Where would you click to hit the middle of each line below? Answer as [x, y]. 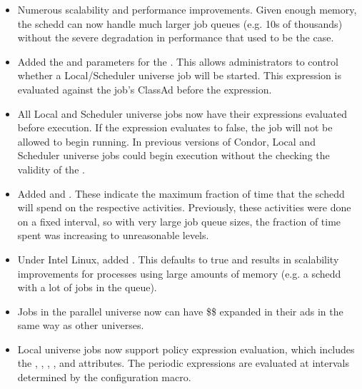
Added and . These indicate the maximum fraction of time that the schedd [181, 193]
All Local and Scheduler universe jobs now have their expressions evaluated [182, 113]
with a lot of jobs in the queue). [87, 287]
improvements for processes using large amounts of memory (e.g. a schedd [179, 273]
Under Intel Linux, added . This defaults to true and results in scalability [178, 259]
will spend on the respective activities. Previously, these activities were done [184, 207]
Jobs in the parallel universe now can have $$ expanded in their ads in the [180, 311]
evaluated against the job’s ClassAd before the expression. [145, 89]
